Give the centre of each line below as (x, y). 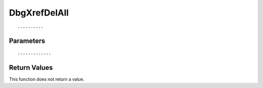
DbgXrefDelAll (39, 13)
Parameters (27, 41)
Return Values (31, 67)
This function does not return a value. (47, 79)
